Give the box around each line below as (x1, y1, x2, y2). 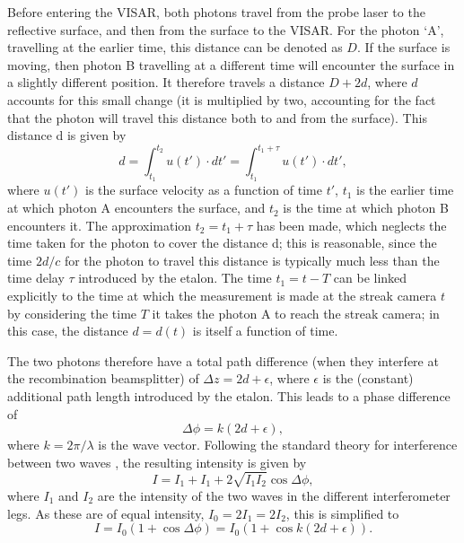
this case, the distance (7, 321, 128, 340)
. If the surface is (356, 38, 451, 57)
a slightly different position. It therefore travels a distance (7, 73, 325, 92)
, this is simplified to (285, 504, 399, 522)
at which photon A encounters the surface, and (7, 198, 266, 217)
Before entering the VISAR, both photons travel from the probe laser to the (7, 3, 425, 21)
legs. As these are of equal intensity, (7, 504, 205, 522)
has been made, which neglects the (256, 215, 447, 234)
